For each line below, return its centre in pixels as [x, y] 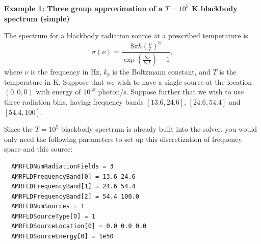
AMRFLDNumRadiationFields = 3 [62, 166]
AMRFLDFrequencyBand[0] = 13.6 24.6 [73, 176]
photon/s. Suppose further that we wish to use [171, 92]
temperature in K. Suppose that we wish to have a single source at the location [128, 81]
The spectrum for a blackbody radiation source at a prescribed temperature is [126, 35]
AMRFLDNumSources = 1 [48, 206]
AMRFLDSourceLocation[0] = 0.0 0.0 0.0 [79, 226]
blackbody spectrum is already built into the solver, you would [159, 129]
